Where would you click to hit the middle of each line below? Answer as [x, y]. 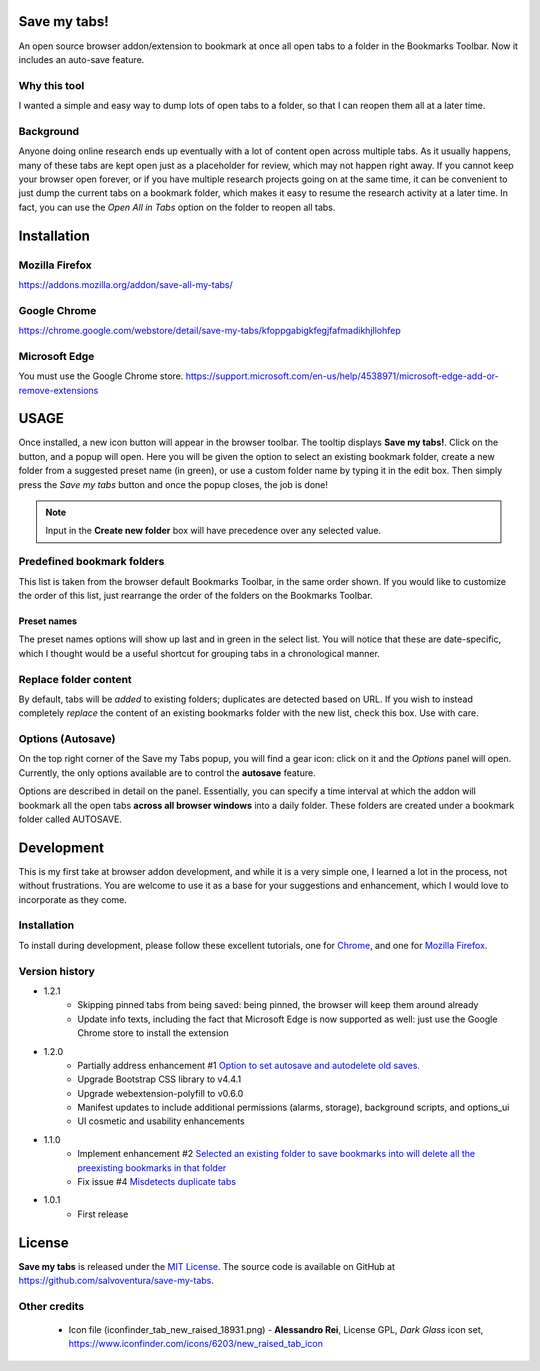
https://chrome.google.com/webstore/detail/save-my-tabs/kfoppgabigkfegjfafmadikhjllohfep [209, 331]
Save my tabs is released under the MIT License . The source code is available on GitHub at [206, 1266]
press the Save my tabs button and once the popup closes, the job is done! [173, 484]
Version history [56, 971]
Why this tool [51, 85]
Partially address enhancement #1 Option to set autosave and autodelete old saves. [248, 1065]
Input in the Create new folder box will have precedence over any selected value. [213, 531]
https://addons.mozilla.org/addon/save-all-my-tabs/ [126, 284]
